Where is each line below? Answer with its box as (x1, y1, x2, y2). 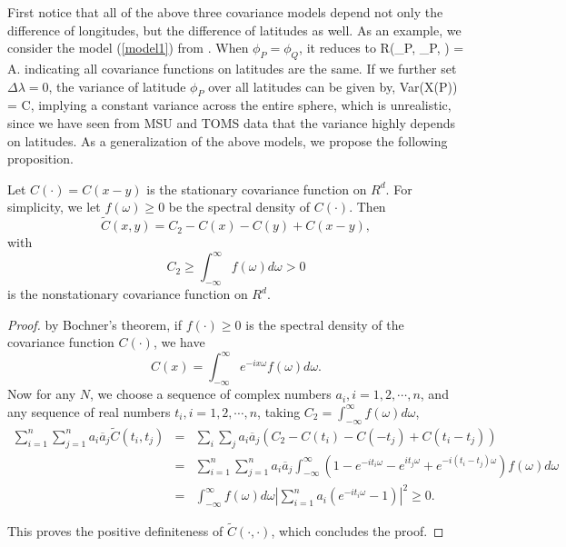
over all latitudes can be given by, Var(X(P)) (208, 76, 458, 95)
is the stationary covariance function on (146, 179, 367, 198)
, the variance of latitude (48, 76, 186, 95)
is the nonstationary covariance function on (7, 284, 248, 303)
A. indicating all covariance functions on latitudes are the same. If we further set (7, 58, 457, 77)
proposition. (7, 149, 74, 168)
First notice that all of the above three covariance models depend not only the (7, 3, 443, 21)
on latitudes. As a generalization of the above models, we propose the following (7, 131, 448, 150)
